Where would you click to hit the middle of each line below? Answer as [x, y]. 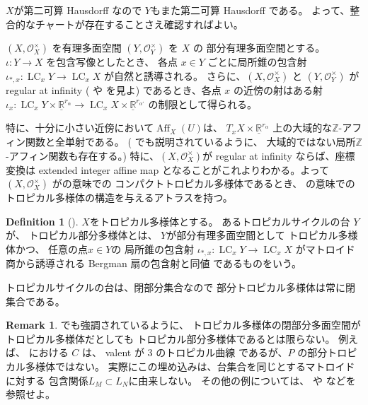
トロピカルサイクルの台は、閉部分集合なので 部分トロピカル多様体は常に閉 [180, 287]
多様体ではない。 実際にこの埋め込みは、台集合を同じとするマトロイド [190, 366]
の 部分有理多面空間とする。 [259, 48]
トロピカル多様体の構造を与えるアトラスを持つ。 [119, 198]
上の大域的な [303, 128]
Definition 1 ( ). [42, 221]
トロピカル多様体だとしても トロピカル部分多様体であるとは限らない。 [171, 338]
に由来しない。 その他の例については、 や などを [242, 380]
